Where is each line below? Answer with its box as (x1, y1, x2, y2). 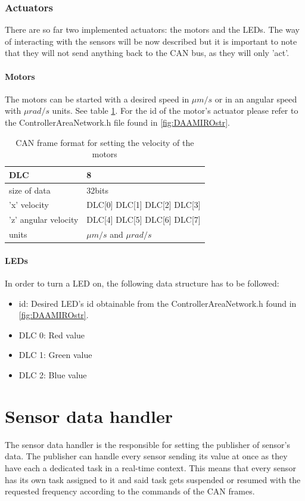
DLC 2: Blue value (18, 369, 87, 381)
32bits (86, 183, 108, 196)
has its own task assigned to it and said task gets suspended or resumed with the (5, 473, 301, 486)
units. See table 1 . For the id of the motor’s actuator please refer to (52, 104, 298, 117)
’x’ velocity (9, 198, 49, 211)
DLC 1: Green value (18, 348, 92, 361)
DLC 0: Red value (18, 328, 85, 341)
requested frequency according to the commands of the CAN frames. (5, 485, 255, 497)
